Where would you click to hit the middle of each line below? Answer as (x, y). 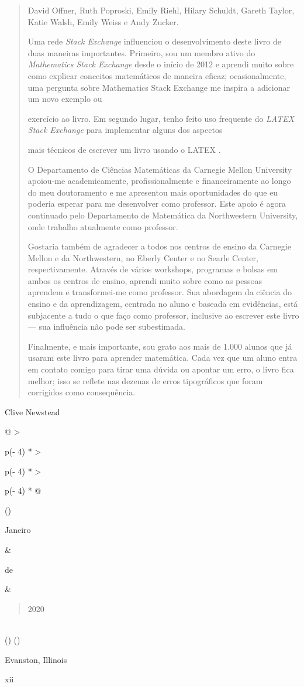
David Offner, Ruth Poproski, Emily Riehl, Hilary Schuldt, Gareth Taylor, (161, 10)
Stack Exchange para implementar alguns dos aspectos (125, 130)
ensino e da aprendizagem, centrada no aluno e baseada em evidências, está (163, 304)
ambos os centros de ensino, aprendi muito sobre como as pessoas (145, 280)
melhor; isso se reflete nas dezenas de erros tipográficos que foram (145, 380)
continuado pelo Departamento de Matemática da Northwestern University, (163, 215)
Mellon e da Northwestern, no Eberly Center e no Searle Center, (143, 257)
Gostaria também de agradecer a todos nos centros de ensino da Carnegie (159, 246)
